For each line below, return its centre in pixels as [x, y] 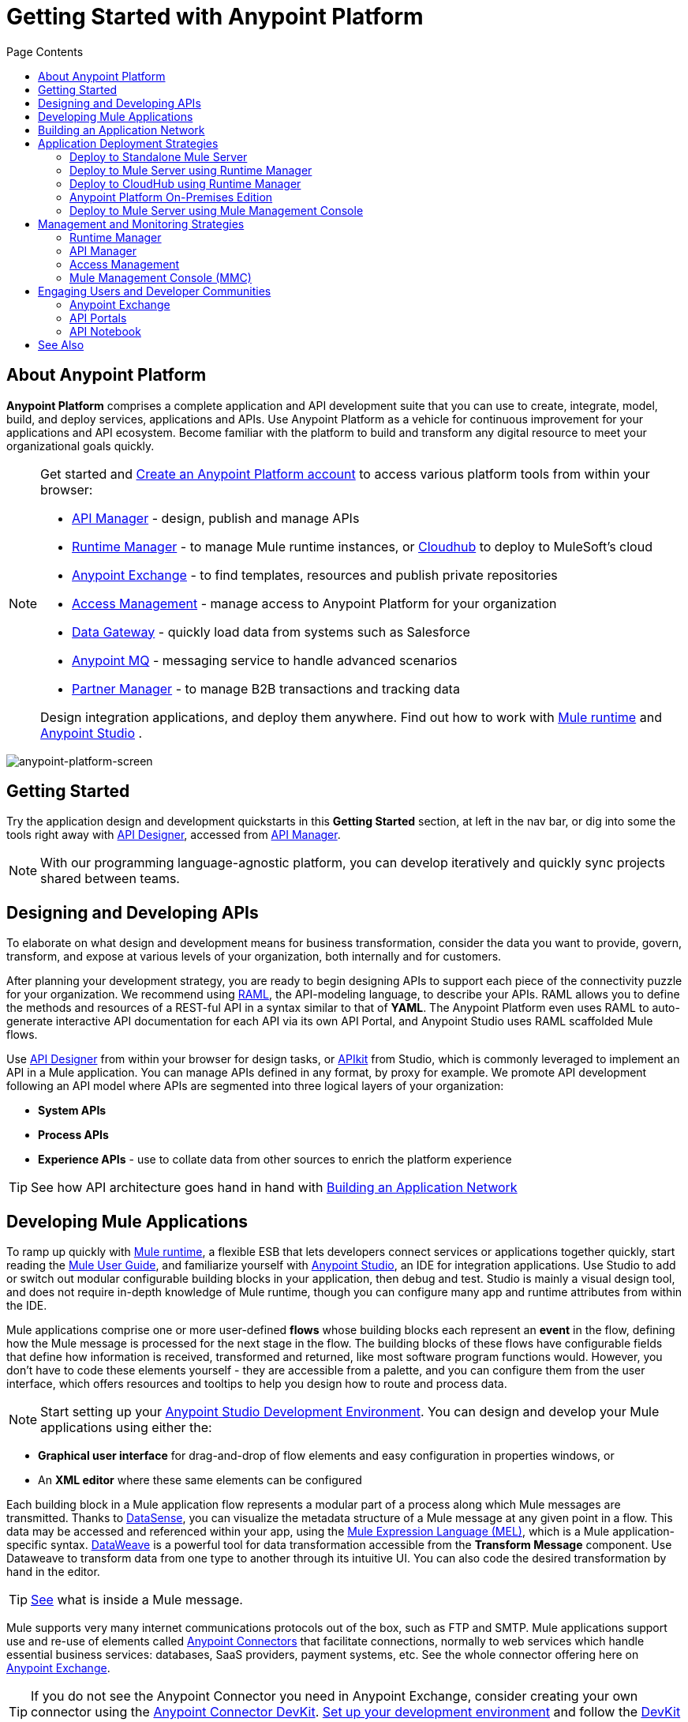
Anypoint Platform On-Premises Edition [171, 197]
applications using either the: [126, 1428]
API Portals [98, 318]
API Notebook [105, 331]
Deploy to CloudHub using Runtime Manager [185, 183]
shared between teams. [110, 879]
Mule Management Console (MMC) [161, 277]
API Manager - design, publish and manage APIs [216, 518]
